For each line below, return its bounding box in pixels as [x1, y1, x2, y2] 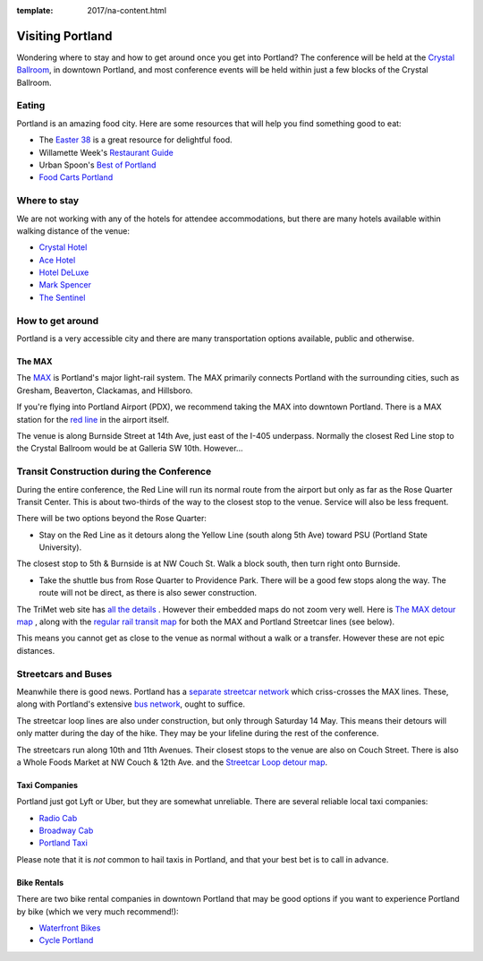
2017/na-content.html [87, 5, 167, 15]
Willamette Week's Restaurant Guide [38, 147, 174, 158]
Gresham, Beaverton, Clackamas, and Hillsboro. [16, 385, 193, 396]
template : [16, 5, 54, 15]
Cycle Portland [38, 935, 94, 946]
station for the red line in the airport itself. [16, 414, 170, 425]
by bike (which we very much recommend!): [16, 905, 179, 917]
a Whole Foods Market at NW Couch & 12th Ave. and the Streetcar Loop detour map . [16, 757, 328, 768]
